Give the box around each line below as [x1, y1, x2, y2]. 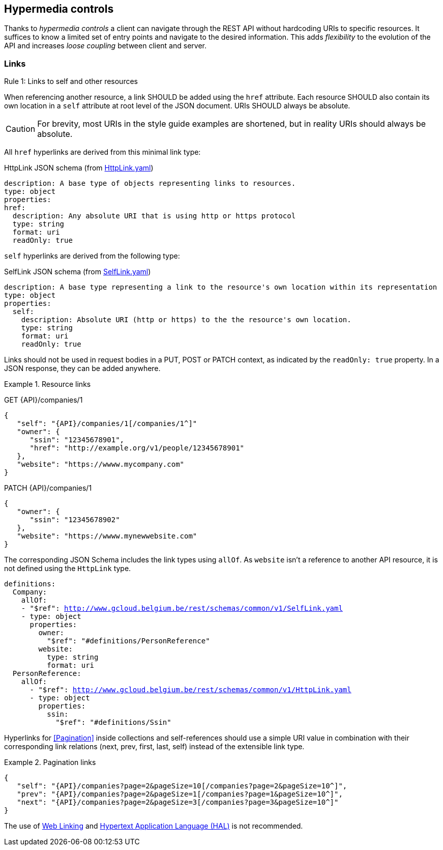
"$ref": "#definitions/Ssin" [55, 718, 171, 727]
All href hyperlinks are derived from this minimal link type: [4, 148, 201, 157]
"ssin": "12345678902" [29, 516, 120, 524]
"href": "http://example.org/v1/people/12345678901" [29, 444, 245, 452]
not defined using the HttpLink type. [4, 564, 131, 573]
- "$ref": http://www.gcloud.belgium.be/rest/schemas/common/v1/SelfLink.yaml [21, 604, 343, 613]
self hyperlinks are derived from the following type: [4, 251, 180, 261]
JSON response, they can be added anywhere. [4, 364, 161, 373]
